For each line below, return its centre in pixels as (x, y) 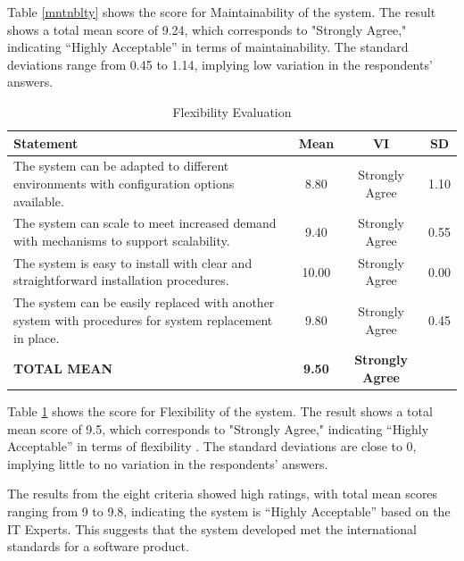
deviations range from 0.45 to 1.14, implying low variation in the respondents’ (220, 64)
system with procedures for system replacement (143, 319)
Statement (46, 142)
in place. (37, 337)
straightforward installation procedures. (121, 280)
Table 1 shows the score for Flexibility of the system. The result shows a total (220, 411)
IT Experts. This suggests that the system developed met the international (212, 528)
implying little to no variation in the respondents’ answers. (168, 463)
